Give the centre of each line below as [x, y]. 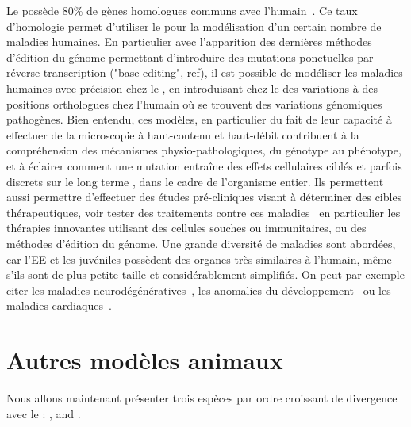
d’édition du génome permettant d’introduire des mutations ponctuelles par [190, 57]
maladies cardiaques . [59, 305]
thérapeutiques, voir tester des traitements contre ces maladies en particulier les [204, 212]
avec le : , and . [44, 413]
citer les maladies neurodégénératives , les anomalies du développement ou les [199, 290]
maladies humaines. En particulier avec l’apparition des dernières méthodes [189, 42]
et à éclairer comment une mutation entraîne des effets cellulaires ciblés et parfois [204, 165]
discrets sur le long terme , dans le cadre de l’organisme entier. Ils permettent [195, 181]
